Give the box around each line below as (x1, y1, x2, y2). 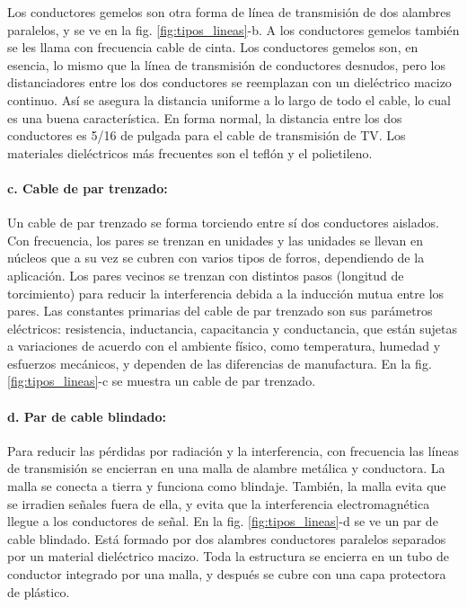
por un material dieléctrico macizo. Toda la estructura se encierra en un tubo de (7, 547, 449, 566)
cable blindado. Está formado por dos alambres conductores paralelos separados (7, 529, 446, 548)
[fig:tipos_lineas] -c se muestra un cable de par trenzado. (7, 371, 316, 390)
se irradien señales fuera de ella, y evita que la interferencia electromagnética (7, 494, 430, 513)
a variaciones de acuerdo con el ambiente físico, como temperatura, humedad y (7, 336, 441, 355)
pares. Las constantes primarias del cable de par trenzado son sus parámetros (7, 301, 433, 320)
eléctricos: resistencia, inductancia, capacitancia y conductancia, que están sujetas (7, 318, 458, 337)
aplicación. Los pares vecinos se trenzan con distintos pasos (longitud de (7, 265, 404, 284)
